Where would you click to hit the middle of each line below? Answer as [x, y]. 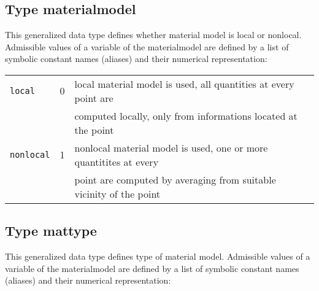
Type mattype [51, 231]
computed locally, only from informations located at [186, 115]
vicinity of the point [117, 193]
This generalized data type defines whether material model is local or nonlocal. [153, 35]
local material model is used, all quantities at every [184, 83]
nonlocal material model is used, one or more [171, 147]
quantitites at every [117, 161]
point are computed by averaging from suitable [175, 179]
